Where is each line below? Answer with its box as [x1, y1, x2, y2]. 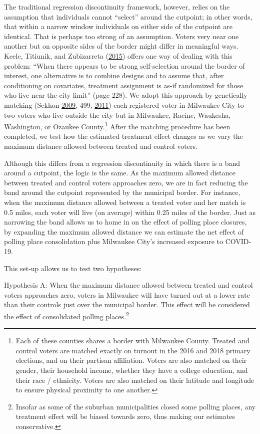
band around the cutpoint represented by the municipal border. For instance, [4, 187, 240, 197]
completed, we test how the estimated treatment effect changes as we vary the [4, 131, 243, 141]
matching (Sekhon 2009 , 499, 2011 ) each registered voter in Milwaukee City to [4, 99, 244, 110]
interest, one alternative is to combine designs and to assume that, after [4, 70, 224, 81]
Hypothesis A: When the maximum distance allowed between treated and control [4, 280, 253, 290]
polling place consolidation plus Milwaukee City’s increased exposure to [4, 236, 223, 247]
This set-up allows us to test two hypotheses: [4, 263, 142, 273]
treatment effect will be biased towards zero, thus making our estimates [15, 411, 235, 421]
